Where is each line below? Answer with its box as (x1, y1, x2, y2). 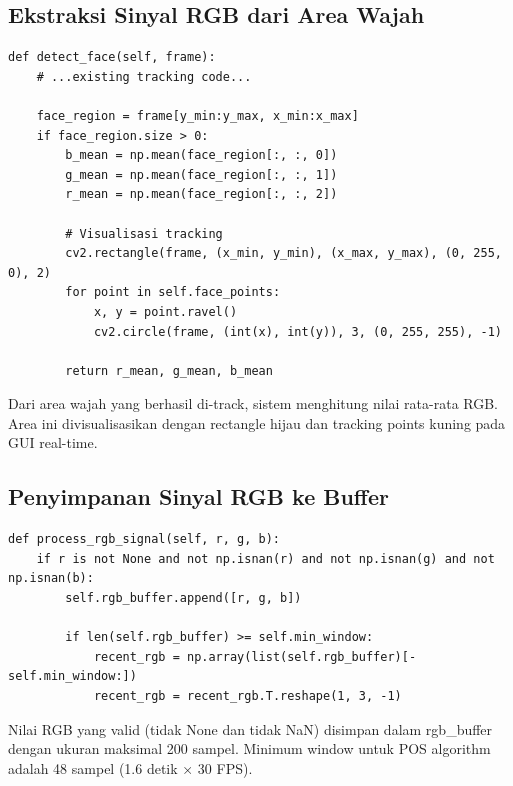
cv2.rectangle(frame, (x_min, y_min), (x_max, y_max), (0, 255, (65, 246, 502, 261)
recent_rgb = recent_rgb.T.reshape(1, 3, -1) (93, 689, 402, 704)
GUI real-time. (8, 432, 98, 453)
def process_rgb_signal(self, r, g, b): (8, 532, 281, 547)
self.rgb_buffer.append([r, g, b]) (65, 591, 302, 606)
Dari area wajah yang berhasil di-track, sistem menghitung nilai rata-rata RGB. (8, 393, 498, 414)
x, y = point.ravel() (93, 304, 238, 319)
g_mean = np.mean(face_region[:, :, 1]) (65, 167, 338, 182)
